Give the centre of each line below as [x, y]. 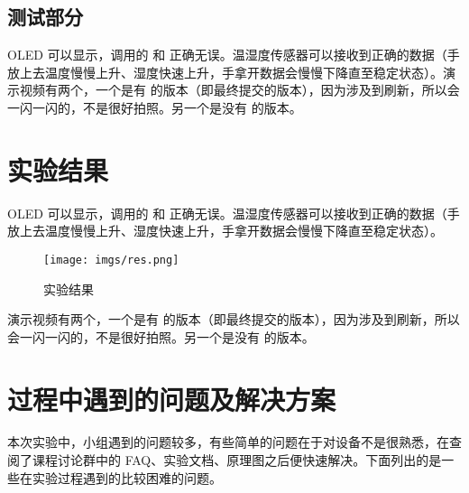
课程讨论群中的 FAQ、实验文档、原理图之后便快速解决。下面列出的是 [237, 460]
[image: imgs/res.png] [111, 260]
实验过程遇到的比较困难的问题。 [127, 477]
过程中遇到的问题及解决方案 [172, 399]
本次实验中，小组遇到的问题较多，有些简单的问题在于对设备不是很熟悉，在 [228, 442]
